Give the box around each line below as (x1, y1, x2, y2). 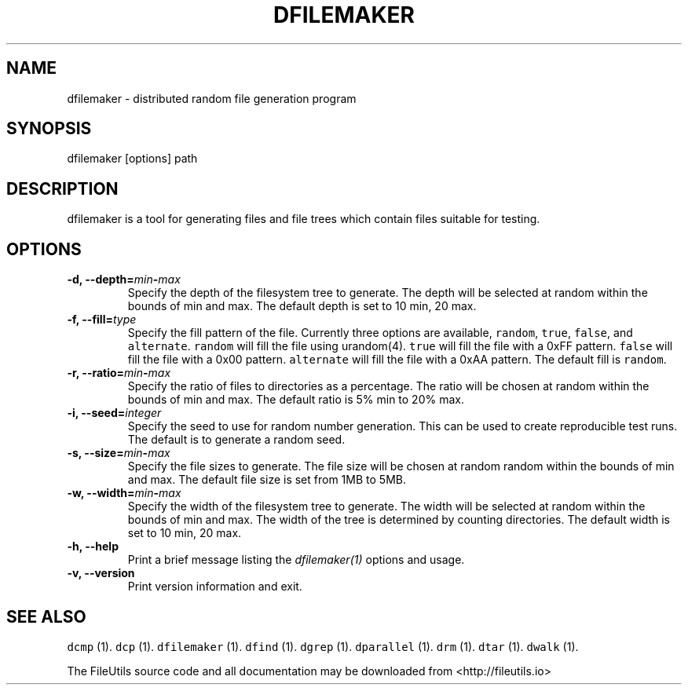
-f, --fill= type (67, 313, 137, 327)
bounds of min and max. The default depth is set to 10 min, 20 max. (127, 299, 477, 313)
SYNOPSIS (6, 119, 92, 139)
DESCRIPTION (6, 178, 119, 199)
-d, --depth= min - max (67, 272, 181, 287)
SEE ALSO (6, 606, 86, 627)
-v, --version (67, 566, 135, 580)
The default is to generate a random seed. (127, 433, 346, 447)
